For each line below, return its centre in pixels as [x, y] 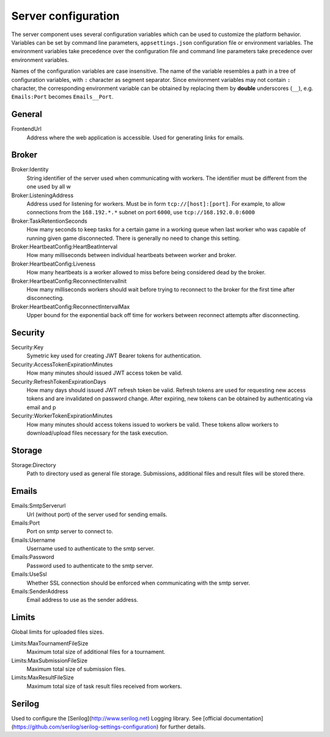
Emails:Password [33, 557]
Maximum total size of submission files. [76, 669]
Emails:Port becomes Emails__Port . [62, 97]
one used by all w [49, 187]
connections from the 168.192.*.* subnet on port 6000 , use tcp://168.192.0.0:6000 [141, 212]
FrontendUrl [27, 129]
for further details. [183, 727]
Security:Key [28, 347]
